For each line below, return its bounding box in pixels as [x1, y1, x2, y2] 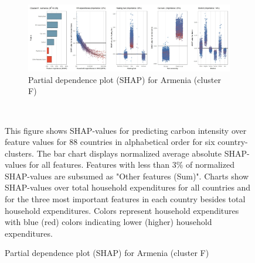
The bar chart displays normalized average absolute [36, 147, 222, 159]
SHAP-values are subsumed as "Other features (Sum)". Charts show [5, 169, 249, 182]
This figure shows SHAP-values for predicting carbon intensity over [5, 124, 247, 136]
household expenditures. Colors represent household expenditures [5, 204, 239, 216]
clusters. [5, 147, 34, 159]
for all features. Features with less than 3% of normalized [29, 158, 234, 171]
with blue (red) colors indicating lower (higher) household [5, 216, 212, 228]
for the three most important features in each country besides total [5, 193, 246, 205]
